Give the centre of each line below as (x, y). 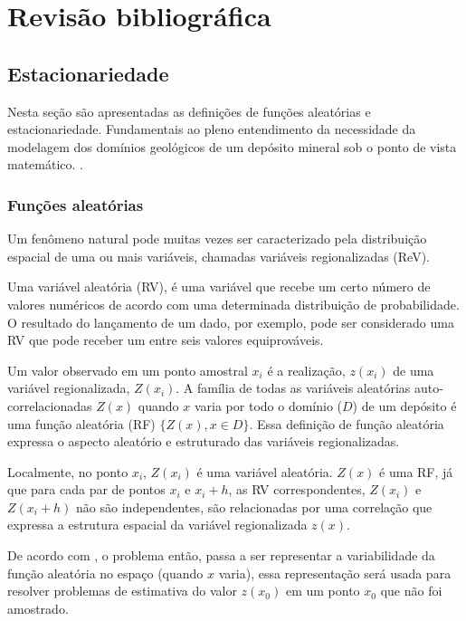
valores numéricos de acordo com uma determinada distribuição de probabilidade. (233, 304)
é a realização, (306, 370)
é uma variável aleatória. (265, 471)
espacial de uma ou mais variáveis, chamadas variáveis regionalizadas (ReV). (219, 256)
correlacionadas (50, 405)
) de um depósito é (404, 405)
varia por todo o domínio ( (268, 405)
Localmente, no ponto (68, 471)
